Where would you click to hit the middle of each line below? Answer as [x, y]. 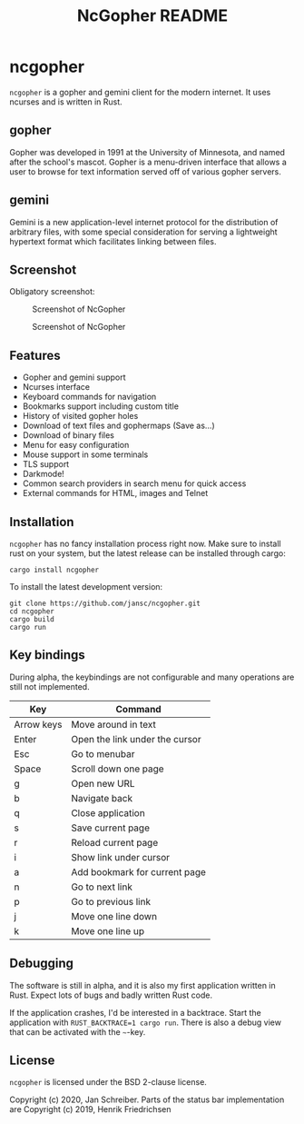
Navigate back [102, 798]
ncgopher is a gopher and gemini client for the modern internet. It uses [140, 92]
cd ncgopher [32, 612]
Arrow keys [38, 724]
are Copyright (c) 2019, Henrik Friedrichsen [90, 1109]
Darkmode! [44, 474]
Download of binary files [69, 435]
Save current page [110, 828]
